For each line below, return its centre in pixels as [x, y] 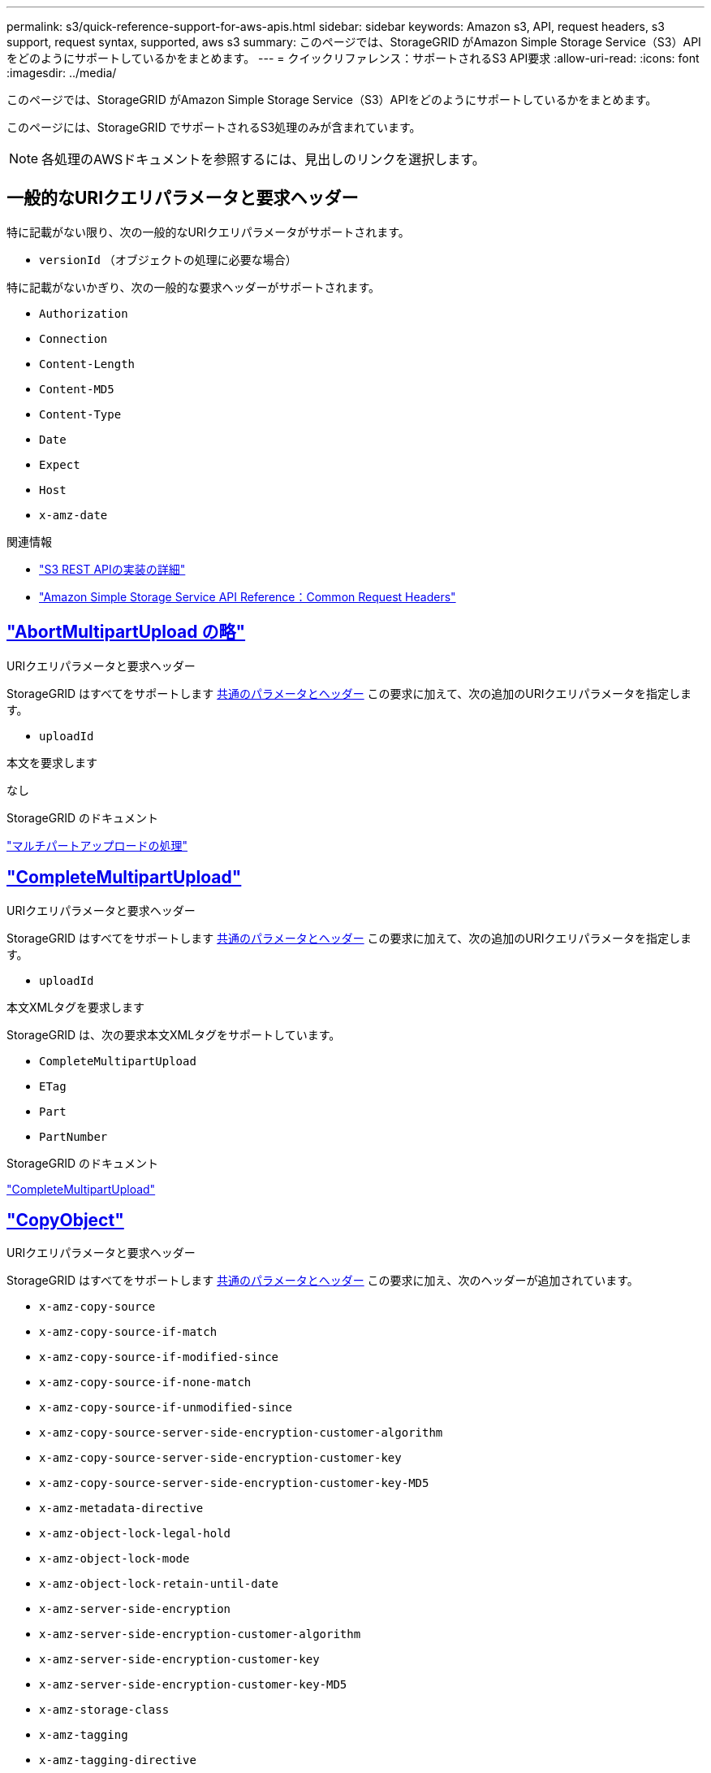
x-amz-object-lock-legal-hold [135, 1534]
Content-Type [80, 414]
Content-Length [87, 364]
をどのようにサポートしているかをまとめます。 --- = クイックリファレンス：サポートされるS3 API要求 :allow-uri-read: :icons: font [353, 58]
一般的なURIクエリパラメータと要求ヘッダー [183, 198]
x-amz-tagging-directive [118, 1760]
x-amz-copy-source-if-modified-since [159, 1357]
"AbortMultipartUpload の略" [126, 632]
